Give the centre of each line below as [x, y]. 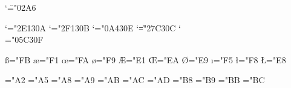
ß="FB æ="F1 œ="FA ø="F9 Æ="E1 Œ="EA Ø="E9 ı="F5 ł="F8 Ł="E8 [145, 59]
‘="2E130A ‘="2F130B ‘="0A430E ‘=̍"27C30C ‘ [93, 27]
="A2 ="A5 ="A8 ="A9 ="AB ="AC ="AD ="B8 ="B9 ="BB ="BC [135, 80]
